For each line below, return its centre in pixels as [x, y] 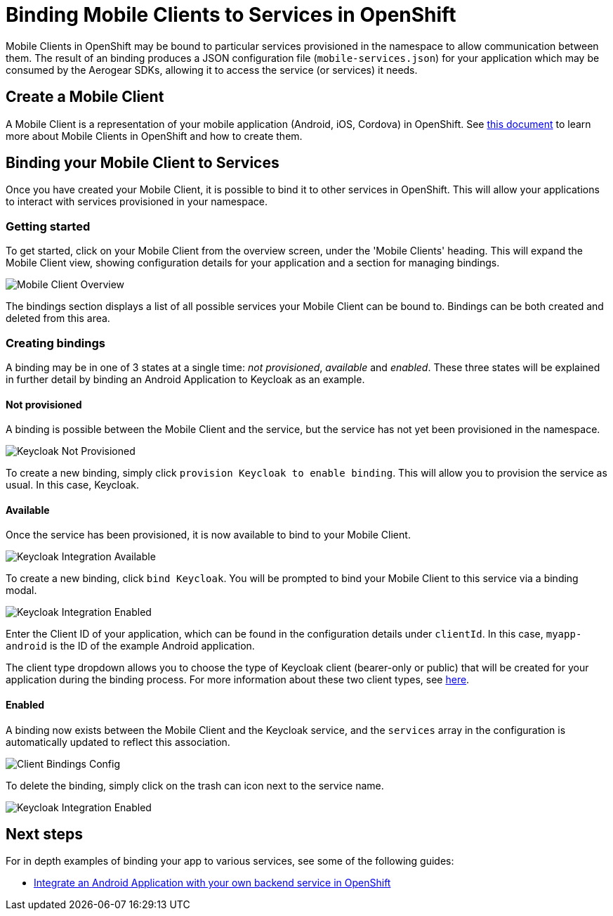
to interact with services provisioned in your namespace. [137, 202]
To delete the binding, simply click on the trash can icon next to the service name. [195, 785]
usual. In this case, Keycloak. [73, 485]
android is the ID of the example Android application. [130, 646]
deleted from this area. [58, 318]
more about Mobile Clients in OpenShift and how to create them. [154, 136]
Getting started [48, 226]
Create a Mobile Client [85, 97]
